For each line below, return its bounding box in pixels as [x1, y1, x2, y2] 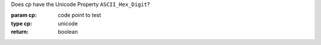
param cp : [11, 12, 37, 19]
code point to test [58, 12, 101, 19]
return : [11, 28, 29, 36]
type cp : [11, 20, 33, 27]
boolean [58, 28, 78, 36]
